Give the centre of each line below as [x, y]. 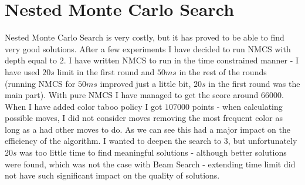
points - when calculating [237, 106]
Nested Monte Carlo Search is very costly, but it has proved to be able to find [145, 37]
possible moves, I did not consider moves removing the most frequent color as [144, 118]
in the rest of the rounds [223, 71]
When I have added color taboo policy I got [84, 106]
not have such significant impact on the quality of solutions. [112, 175]
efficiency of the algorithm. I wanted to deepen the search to [113, 141]
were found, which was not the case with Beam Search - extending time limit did [150, 164]
